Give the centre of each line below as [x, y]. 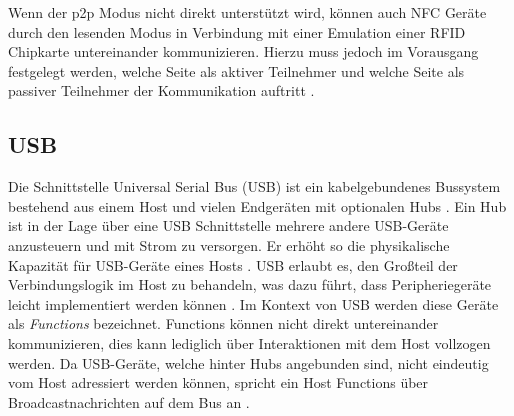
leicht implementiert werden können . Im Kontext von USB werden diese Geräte [253, 303]
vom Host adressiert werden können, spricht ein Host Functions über [218, 382]
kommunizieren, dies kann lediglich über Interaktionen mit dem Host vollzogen [249, 342]
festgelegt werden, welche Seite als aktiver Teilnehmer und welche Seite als [236, 70]
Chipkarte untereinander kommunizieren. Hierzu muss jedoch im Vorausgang [243, 51]
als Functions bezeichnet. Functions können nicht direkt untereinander [223, 323]
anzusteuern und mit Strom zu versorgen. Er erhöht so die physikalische [229, 244]
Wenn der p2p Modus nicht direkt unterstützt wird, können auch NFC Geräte [247, 12]
